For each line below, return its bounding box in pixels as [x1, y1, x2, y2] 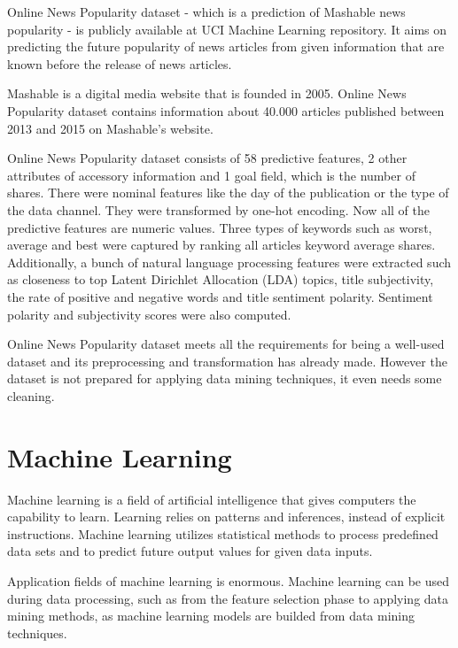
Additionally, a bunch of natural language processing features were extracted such [7, 252, 452, 271]
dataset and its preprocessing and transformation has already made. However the [7, 351, 447, 370]
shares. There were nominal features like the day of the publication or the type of [7, 183, 449, 202]
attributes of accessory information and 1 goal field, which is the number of [7, 166, 415, 184]
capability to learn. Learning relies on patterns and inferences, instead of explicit [7, 507, 446, 526]
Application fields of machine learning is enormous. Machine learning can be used [7, 571, 449, 590]
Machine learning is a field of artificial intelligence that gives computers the [7, 490, 416, 508]
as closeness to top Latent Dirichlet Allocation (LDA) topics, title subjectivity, [7, 270, 434, 289]
